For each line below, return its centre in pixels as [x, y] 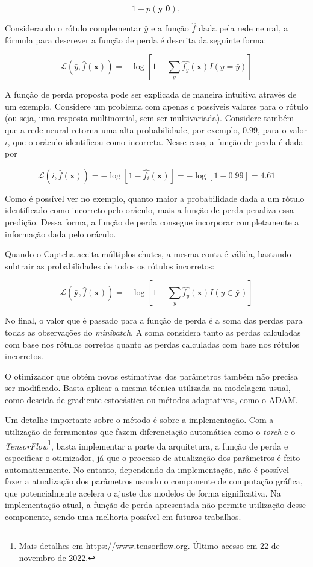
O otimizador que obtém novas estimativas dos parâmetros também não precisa [151, 376]
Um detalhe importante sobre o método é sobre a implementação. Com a [139, 420]
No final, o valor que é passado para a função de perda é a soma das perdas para [154, 320]
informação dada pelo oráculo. [60, 233]
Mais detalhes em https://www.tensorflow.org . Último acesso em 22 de [149, 546]
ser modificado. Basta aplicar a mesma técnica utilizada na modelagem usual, [148, 388]
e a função [170, 28]
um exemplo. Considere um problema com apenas [97, 106]
